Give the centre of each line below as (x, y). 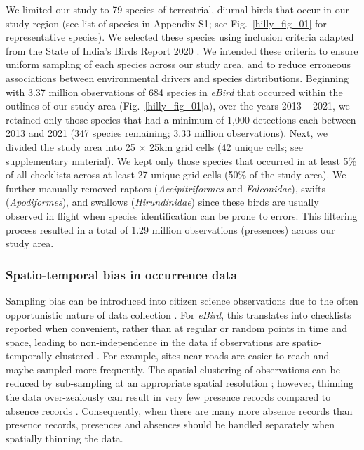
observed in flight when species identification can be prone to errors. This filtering (182, 215)
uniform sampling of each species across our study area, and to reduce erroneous (178, 64)
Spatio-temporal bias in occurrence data (122, 274)
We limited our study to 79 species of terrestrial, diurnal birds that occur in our (177, 9)
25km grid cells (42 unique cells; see (226, 146)
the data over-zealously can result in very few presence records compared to (168, 397)
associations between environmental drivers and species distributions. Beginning (177, 78)
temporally (29, 356)
